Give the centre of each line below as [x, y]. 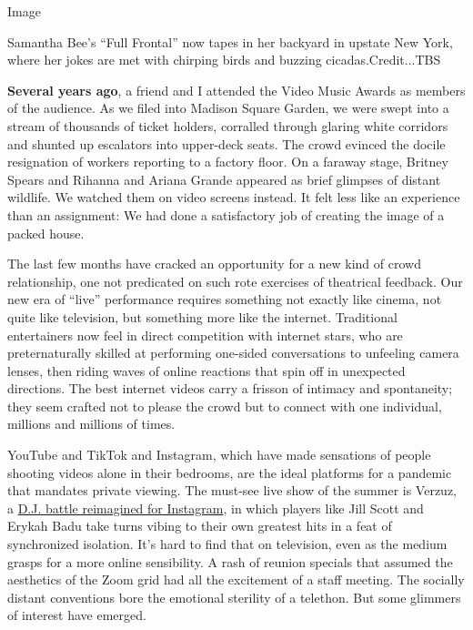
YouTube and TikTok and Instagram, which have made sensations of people [219, 455]
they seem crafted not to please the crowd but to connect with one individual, [225, 406]
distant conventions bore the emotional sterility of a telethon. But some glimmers [234, 597]
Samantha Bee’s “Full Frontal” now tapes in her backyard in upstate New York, [230, 41]
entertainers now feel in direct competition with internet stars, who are [205, 335]
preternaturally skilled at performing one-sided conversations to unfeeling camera [233, 353]
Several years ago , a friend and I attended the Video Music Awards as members [236, 90]
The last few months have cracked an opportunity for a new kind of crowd [214, 264]
